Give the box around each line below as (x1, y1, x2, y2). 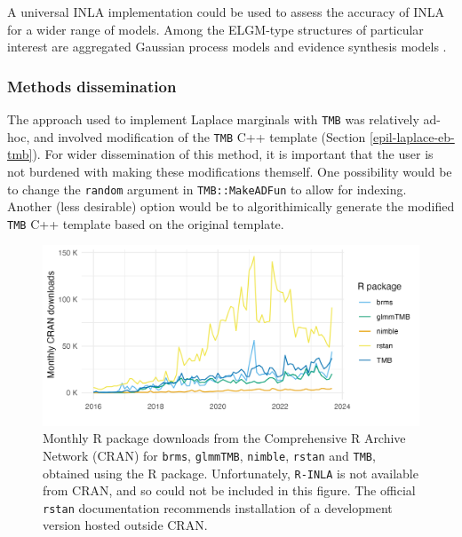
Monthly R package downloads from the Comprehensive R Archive (43, 429, 406, 447)
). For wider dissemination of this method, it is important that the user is (32, 145, 434, 163)
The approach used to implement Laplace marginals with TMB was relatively (7, 110, 419, 128)
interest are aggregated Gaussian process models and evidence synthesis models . (7, 37, 447, 56)
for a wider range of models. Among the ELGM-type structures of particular (7, 20, 424, 38)
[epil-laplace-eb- (370, 127, 455, 146)
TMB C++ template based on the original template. (7, 214, 284, 233)
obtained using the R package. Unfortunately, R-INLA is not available (43, 463, 418, 482)
